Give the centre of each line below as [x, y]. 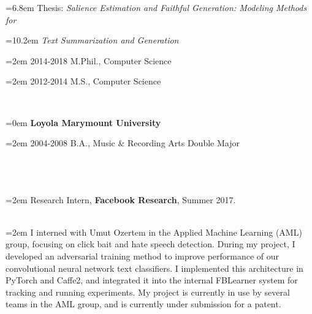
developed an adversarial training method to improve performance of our [143, 256]
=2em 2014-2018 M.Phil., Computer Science [89, 60]
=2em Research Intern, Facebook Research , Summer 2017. [121, 199]
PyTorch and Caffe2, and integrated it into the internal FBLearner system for [152, 280]
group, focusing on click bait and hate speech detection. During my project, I [150, 244]
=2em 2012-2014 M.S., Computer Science [83, 81]
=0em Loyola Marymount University [83, 122]
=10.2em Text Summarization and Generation [92, 40]
